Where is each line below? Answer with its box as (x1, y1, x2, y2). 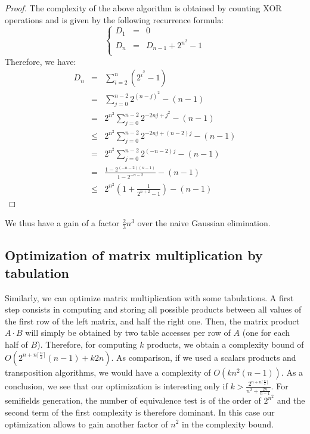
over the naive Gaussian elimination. (137, 217, 271, 229)
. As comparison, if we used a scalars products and (111, 351, 296, 363)
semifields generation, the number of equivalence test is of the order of (5, 394, 261, 407)
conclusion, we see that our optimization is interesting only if (5, 379, 228, 392)
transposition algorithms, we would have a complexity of (5, 366, 211, 378)
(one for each (242, 326, 290, 339)
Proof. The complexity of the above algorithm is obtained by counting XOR (5, 2, 282, 14)
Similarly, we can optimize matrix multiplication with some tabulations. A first (5, 291, 294, 304)
